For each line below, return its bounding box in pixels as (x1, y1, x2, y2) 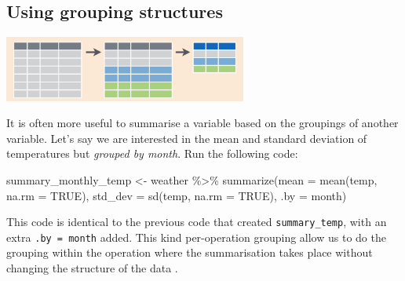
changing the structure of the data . (6, 260, 178, 276)
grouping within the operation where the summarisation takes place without (6, 244, 373, 261)
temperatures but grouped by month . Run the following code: (6, 145, 298, 162)
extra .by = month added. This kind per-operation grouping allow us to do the (6, 228, 386, 245)
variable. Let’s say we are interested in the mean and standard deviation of (6, 130, 367, 146)
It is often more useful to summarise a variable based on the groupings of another (6, 115, 399, 131)
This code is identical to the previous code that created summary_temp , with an (6, 213, 387, 230)
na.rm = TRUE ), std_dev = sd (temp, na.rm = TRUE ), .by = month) (6, 187, 347, 203)
